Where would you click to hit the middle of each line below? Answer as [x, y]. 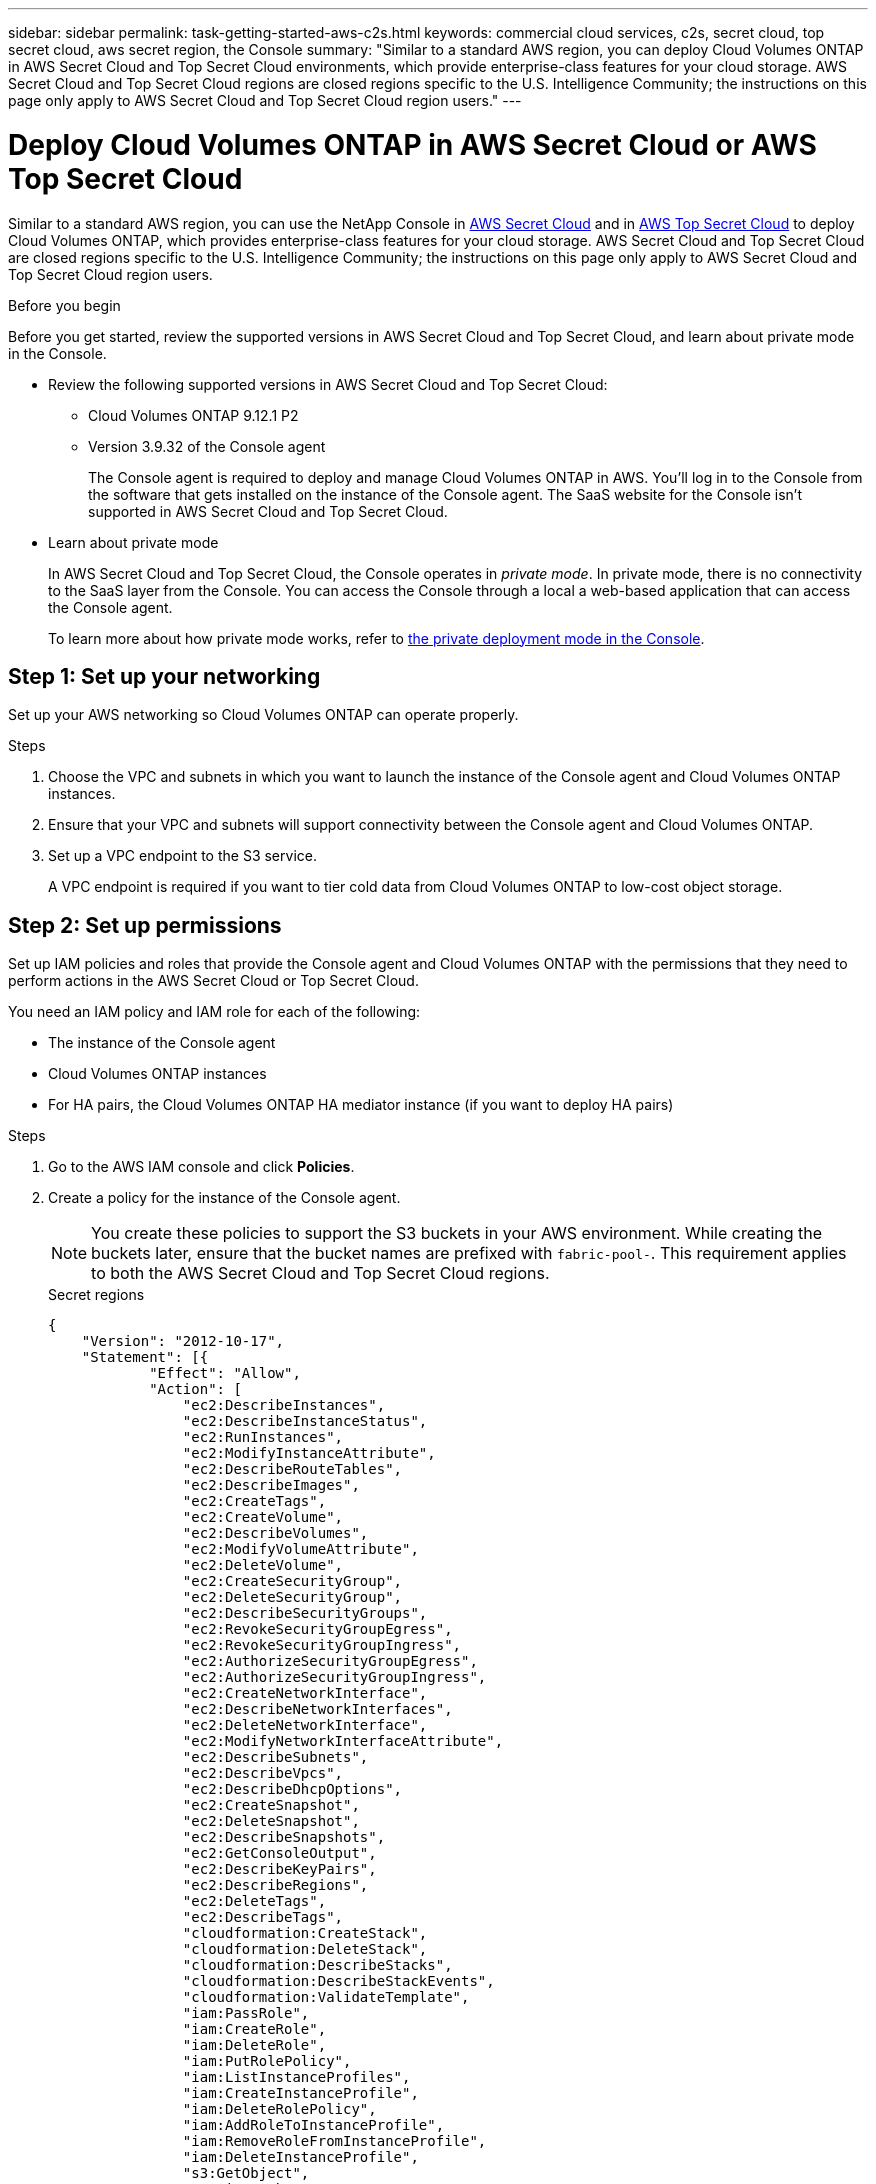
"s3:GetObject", [246, 2173]
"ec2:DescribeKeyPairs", [279, 1869]
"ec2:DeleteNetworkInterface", [305, 1725]
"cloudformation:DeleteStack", [305, 1949]
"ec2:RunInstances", [263, 1437]
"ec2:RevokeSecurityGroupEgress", [317, 1629]
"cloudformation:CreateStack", [305, 1933]
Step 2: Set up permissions [145, 925]
